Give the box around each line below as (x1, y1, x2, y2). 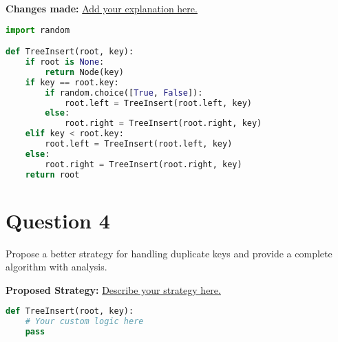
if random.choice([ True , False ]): (45, 87, 203, 98)
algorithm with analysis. (6, 259, 107, 274)
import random (6, 25, 70, 35)
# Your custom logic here (25, 317, 144, 327)
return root (25, 169, 80, 180)
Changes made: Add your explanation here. (6, 1, 198, 15)
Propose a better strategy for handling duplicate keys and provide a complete (6, 246, 332, 260)
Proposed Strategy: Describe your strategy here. (6, 282, 221, 297)
